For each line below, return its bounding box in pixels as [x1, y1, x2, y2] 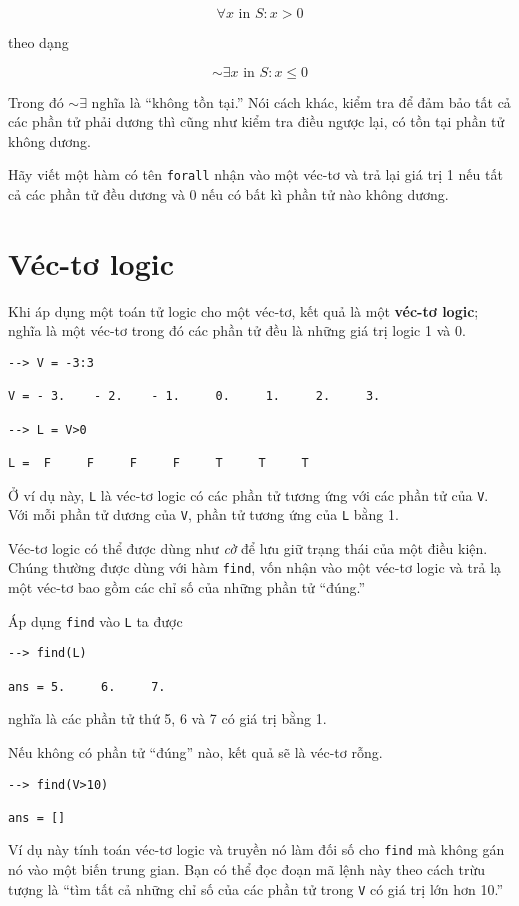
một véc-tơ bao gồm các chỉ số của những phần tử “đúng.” [8, 577, 366, 598]
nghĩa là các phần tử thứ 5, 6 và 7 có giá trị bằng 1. [8, 708, 327, 729]
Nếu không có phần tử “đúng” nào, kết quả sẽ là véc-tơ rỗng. [8, 741, 383, 762]
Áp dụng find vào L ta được [8, 610, 183, 631]
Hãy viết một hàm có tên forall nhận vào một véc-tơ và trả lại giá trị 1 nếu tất [8, 164, 503, 185]
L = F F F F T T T [8, 455, 309, 470]
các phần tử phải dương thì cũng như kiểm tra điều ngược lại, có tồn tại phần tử [8, 111, 505, 132]
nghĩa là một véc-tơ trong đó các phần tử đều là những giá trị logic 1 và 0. [8, 320, 466, 341]
